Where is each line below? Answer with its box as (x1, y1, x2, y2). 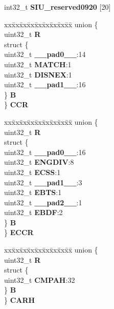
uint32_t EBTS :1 (4, 187, 62, 198)
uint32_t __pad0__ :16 (4, 146, 86, 157)
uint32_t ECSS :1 (4, 166, 61, 177)
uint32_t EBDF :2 (4, 207, 63, 218)
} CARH (4, 295, 35, 305)
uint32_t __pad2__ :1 (4, 197, 82, 207)
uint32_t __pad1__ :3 (4, 177, 82, 187)
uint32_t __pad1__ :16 (4, 79, 86, 90)
